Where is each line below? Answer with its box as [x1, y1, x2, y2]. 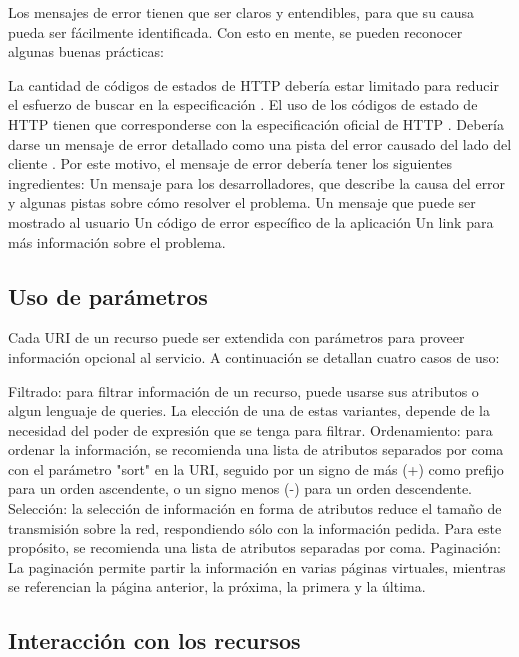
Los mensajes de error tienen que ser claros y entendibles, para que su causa [8, 2, 475, 22]
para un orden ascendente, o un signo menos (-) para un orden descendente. [8, 478, 473, 499]
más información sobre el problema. [8, 231, 226, 252]
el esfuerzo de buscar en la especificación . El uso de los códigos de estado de [8, 94, 478, 115]
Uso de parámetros [8, 280, 208, 311]
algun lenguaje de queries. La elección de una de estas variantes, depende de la [8, 400, 490, 421]
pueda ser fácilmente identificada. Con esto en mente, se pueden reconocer [8, 21, 463, 42]
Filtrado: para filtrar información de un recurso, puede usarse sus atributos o [8, 380, 479, 401]
